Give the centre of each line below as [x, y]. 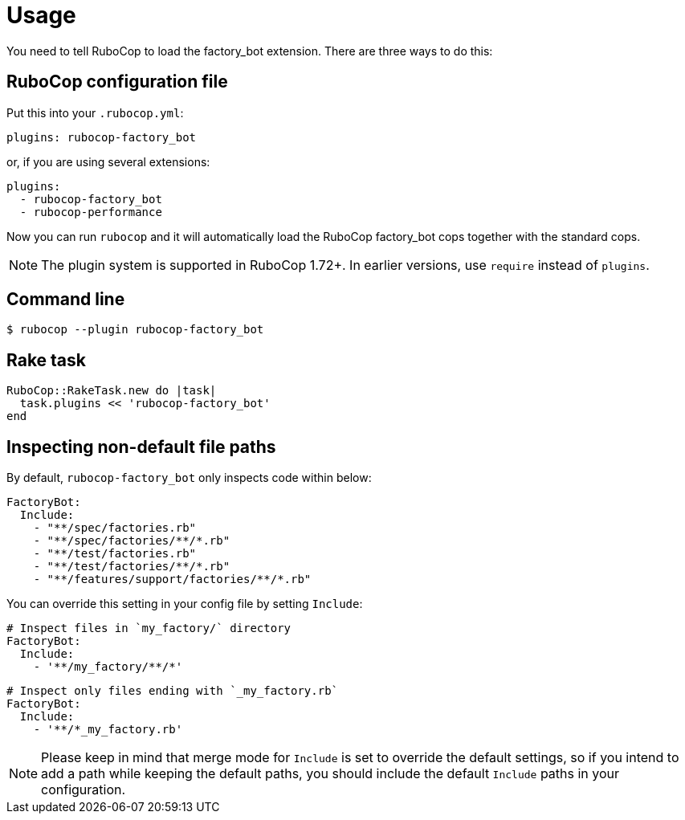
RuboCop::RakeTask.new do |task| [112, 391]
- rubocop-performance [91, 212]
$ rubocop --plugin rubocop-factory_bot [135, 330]
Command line [66, 300]
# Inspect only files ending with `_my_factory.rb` [173, 691]
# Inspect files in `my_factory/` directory [149, 628]
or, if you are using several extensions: [108, 161]
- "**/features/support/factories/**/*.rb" [172, 579]
